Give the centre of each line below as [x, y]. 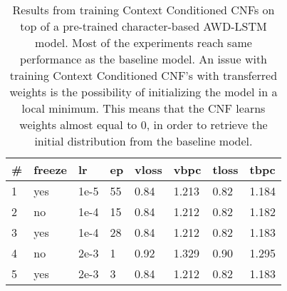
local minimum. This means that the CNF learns [143, 108]
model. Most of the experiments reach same [143, 42]
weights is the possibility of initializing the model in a [143, 92]
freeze [51, 169]
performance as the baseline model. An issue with [143, 59]
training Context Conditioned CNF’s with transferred [143, 75]
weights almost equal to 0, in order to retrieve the [143, 124]
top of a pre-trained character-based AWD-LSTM [143, 26]
